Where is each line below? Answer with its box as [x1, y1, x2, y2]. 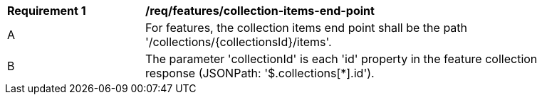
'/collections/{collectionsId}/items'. [145, 35, 332, 49]
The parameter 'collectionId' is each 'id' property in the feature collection [145, 52, 538, 66]
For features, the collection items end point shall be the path [145, 21, 468, 35]
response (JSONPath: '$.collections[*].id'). [145, 66, 375, 80]
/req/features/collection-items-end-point [145, 4, 375, 18]
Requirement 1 [7, 4, 86, 18]
